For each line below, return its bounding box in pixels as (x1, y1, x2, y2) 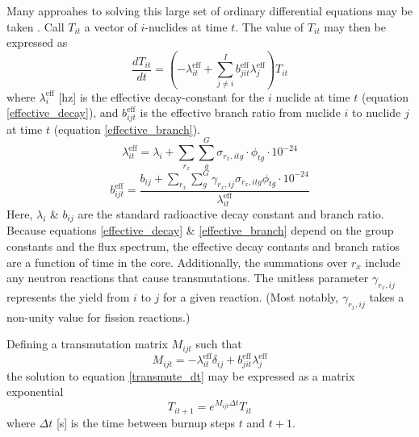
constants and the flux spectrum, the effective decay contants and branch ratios (6, 237, 400, 254)
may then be (324, 18, 386, 35)
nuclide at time (275, 88, 350, 105)
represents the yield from (6, 289, 130, 306)
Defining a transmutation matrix (6, 335, 168, 352)
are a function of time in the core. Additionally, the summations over (6, 253, 348, 270)
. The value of (235, 18, 304, 35)
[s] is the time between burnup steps (56, 414, 236, 431)
